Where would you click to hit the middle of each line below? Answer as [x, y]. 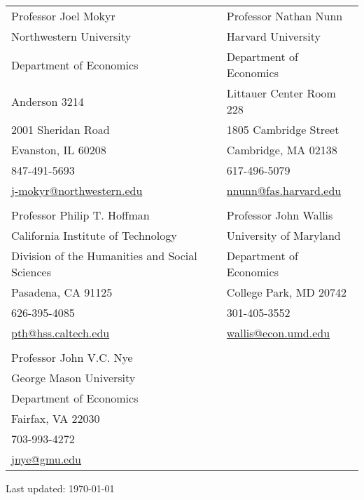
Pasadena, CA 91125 [62, 292]
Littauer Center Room [281, 93]
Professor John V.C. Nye [72, 357]
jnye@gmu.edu [47, 459]
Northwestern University [71, 36]
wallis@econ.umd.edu [278, 333]
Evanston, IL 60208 [59, 150]
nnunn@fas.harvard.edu [284, 190]
